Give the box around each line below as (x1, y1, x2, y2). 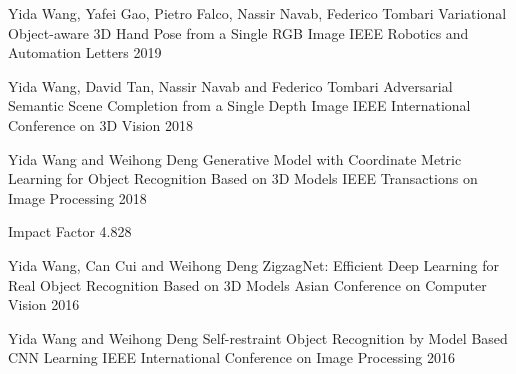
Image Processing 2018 (8, 187, 147, 208)
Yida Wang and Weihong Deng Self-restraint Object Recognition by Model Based (8, 327, 508, 348)
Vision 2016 (8, 294, 80, 315)
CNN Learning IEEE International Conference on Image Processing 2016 (8, 347, 455, 368)
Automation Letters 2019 (8, 42, 162, 63)
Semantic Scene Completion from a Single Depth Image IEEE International (8, 95, 471, 116)
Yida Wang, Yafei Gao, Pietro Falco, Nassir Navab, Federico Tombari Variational (8, 3, 507, 23)
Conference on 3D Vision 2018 (8, 114, 194, 135)
